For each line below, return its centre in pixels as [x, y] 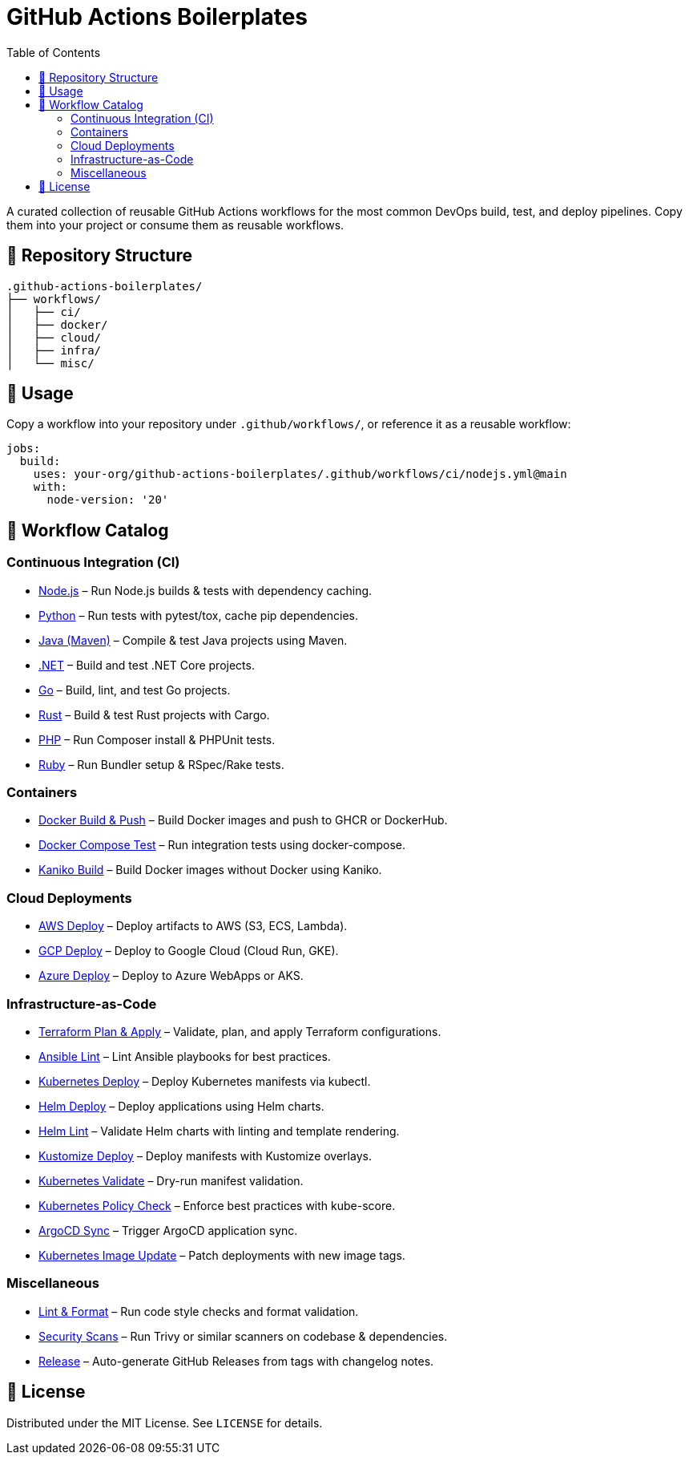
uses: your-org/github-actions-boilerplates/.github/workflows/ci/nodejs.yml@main [300, 474]
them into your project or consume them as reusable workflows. [175, 225]
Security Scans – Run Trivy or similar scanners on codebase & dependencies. [243, 1336]
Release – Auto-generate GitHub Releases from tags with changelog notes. [236, 1361]
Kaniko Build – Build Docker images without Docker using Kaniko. [210, 870]
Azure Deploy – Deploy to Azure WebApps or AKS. [171, 976]
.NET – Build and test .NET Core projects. [147, 665]
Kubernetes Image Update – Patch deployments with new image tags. [222, 1255]
